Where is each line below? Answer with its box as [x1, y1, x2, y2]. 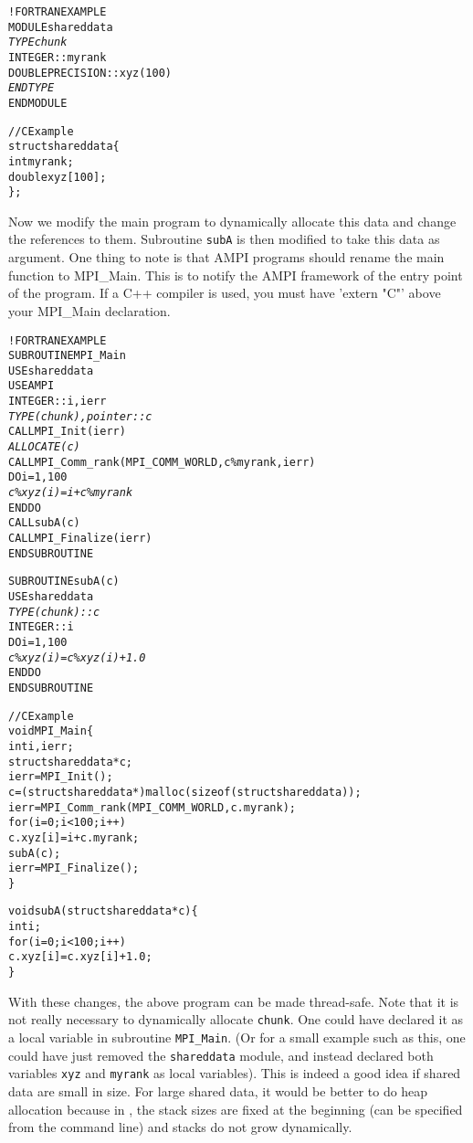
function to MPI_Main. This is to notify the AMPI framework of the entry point [8, 265, 463, 284]
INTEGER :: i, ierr [8, 395, 107, 408]
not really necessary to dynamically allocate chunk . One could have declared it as [8, 1010, 464, 1029]
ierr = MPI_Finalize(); [8, 862, 140, 875]
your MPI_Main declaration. [8, 301, 171, 320]
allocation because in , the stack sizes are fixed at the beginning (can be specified [8, 1099, 463, 1118]
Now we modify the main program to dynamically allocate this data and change [8, 211, 457, 230]
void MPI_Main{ [8, 725, 94, 738]
